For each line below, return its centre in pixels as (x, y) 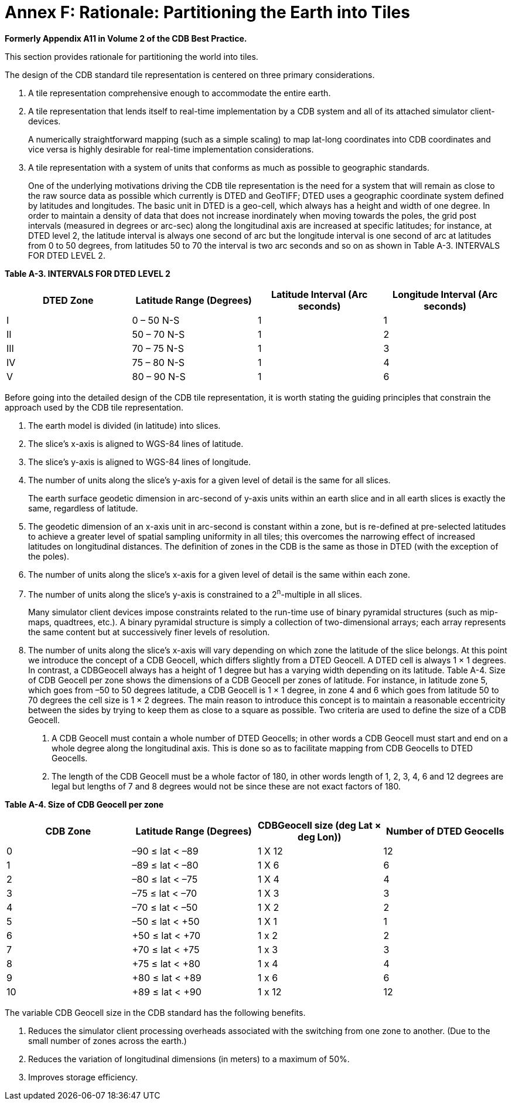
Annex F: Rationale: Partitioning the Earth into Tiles (207, 12)
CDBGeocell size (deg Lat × (320, 826)
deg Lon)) (320, 837)
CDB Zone (68, 831)
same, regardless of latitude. (83, 508)
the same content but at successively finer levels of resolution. (149, 632)
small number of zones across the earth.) (107, 1041)
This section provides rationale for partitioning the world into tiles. (132, 56)
